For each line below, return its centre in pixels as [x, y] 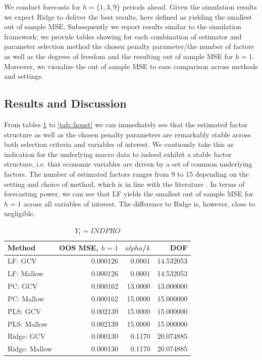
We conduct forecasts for [42, 7]
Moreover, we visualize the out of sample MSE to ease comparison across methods [131, 66]
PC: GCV [23, 286]
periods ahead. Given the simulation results [190, 7]
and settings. [24, 76]
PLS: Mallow [28, 323]
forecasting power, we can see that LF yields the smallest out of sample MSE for [129, 194]
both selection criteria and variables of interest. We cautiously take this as [119, 144]
